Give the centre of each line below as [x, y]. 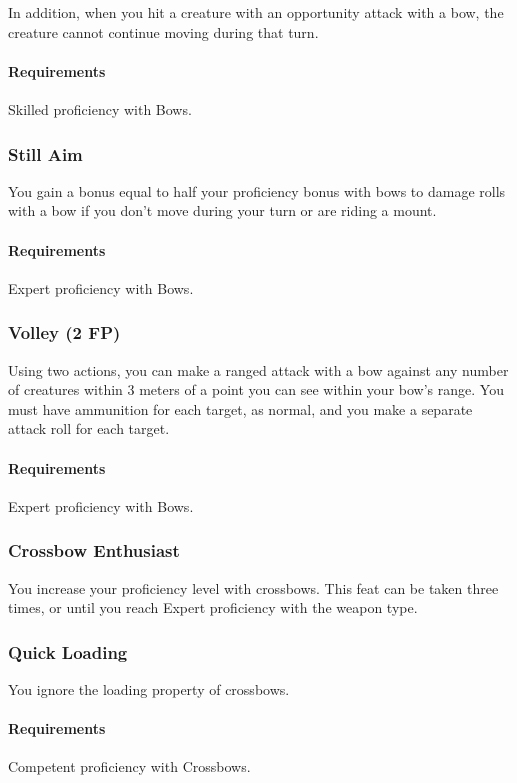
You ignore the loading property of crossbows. [149, 688]
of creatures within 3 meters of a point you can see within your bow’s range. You [256, 389]
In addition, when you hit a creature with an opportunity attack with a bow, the [256, 12]
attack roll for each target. [89, 428]
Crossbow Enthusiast [94, 550]
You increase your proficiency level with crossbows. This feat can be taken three [253, 587]
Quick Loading [68, 651]
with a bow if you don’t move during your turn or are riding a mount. [222, 210]
